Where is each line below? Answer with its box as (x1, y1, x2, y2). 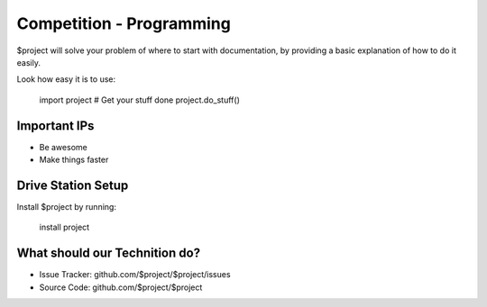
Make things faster (39, 154, 109, 166)
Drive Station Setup (16, 177, 129, 193)
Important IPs (16, 118, 95, 133)
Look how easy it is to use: (16, 74, 116, 85)
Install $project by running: (16, 201, 117, 212)
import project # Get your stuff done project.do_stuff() (39, 95, 241, 105)
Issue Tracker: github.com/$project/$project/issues (39, 269, 231, 280)
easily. (16, 57, 41, 68)
